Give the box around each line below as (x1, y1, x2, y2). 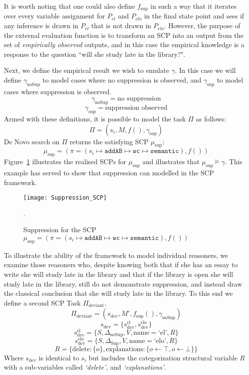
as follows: (196, 114, 226, 123)
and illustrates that (142, 156, 200, 167)
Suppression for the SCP (23, 224, 97, 235)
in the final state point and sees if (144, 11, 244, 21)
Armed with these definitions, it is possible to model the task (4, 114, 186, 123)
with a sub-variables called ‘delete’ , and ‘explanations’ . (4, 362, 166, 372)
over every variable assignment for (4, 11, 105, 21)
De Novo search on (4, 136, 60, 146)
